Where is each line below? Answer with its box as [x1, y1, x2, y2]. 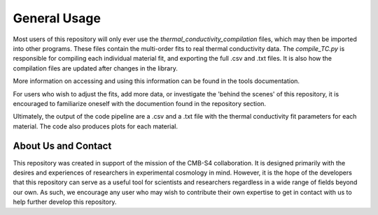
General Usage [13, 10, 101, 26]
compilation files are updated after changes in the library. [13, 64, 178, 73]
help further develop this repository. [13, 198, 117, 206]
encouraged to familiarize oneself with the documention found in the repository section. [13, 99, 266, 107]
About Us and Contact [13, 140, 112, 152]
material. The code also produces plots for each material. [13, 122, 178, 131]
